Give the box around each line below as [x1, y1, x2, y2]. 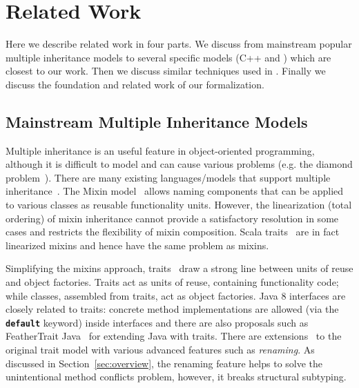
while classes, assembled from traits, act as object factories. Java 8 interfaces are [6, 288, 346, 302]
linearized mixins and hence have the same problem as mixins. [6, 237, 269, 252]
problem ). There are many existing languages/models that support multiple [6, 170, 331, 184]
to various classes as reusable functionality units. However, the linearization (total [6, 197, 352, 212]
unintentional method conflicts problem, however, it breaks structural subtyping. [6, 369, 347, 384]
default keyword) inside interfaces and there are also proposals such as [6, 315, 309, 329]
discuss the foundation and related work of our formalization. [6, 77, 264, 91]
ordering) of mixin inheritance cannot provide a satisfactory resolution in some [6, 211, 339, 225]
